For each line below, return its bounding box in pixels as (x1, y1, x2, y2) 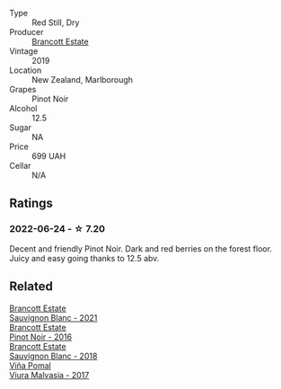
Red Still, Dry (31, 17, 80, 28)
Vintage (9, 46, 39, 57)
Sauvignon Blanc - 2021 (9, 312, 98, 323)
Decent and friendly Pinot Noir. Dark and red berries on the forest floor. (9, 243, 272, 254)
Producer (9, 27, 44, 37)
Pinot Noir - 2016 (9, 332, 73, 342)
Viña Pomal (9, 359, 51, 371)
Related (9, 278, 54, 295)
